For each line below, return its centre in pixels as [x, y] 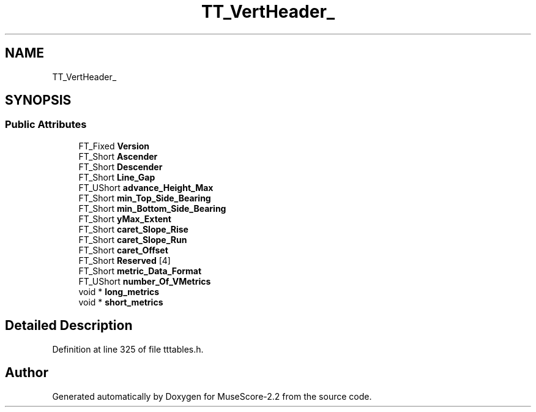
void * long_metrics [119, 291]
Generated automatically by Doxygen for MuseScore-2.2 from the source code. [212, 396]
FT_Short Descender [121, 167]
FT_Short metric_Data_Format [140, 271]
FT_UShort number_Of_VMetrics [145, 281]
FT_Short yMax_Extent [125, 219]
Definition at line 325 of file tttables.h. [128, 349]
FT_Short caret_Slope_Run [133, 239]
